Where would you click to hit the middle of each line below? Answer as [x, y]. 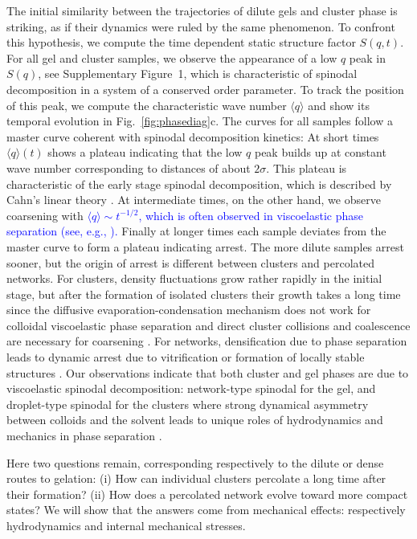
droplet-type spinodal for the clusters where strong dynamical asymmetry [188, 404]
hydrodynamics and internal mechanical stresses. [126, 525]
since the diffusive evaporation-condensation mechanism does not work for [189, 310]
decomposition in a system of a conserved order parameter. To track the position [205, 89]
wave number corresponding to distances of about [129, 167]
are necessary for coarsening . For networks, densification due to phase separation [207, 341]
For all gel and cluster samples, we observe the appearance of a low [172, 57]
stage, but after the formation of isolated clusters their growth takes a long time [204, 294]
